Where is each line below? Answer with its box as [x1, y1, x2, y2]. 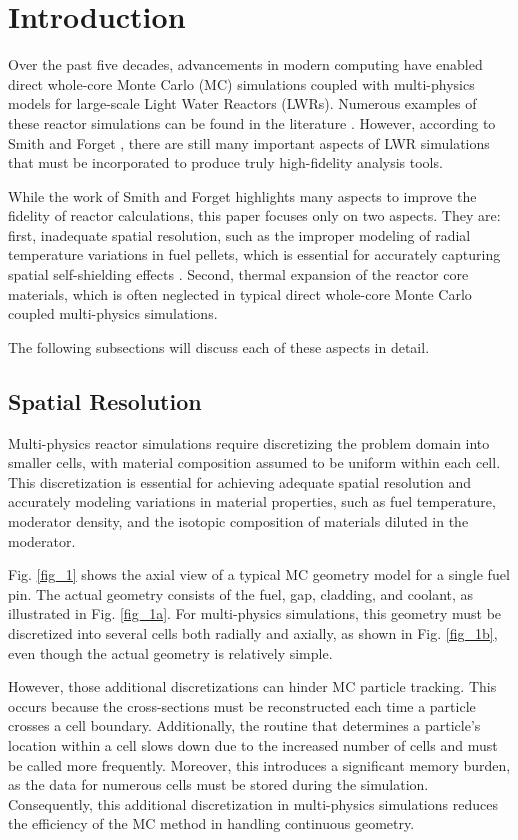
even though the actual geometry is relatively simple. [8, 642, 333, 663]
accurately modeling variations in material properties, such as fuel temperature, [8, 491, 496, 512]
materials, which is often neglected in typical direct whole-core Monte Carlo [8, 283, 472, 304]
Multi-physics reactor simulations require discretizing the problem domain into [8, 432, 490, 453]
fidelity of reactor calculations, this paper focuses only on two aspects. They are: [8, 205, 501, 226]
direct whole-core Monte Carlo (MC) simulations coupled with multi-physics [8, 73, 475, 94]
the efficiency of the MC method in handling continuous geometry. [8, 813, 415, 834]
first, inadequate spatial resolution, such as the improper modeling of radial [8, 224, 471, 245]
